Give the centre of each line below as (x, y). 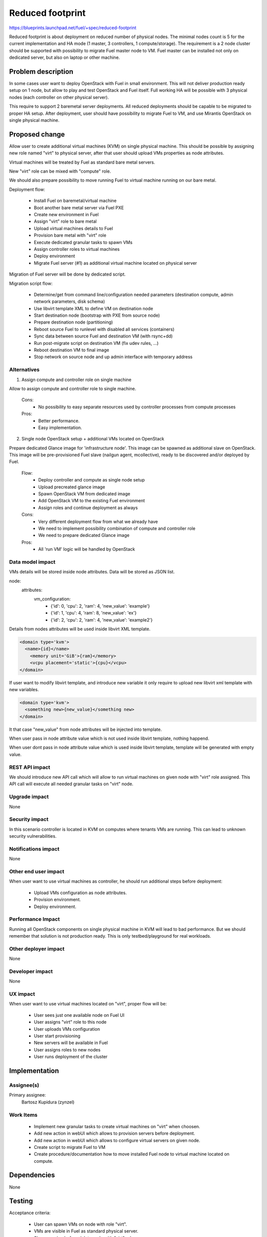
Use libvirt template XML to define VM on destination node (93, 308)
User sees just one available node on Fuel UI (79, 1015)
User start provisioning (57, 1036)
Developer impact (31, 971)
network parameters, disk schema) (69, 301)
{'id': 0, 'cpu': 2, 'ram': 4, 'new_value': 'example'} (100, 606)
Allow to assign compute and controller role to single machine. (73, 388)
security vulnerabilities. (33, 836)
